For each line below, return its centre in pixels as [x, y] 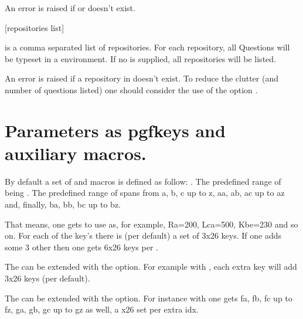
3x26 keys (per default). [47, 278]
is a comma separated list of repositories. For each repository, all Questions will [147, 47]
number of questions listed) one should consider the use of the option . [131, 89]
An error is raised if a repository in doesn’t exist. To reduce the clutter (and [142, 78]
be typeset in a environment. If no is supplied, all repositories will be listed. [140, 58]
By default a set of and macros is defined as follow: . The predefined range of [143, 181]
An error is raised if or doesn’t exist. [70, 8]
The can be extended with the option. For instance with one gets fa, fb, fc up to [149, 298]
